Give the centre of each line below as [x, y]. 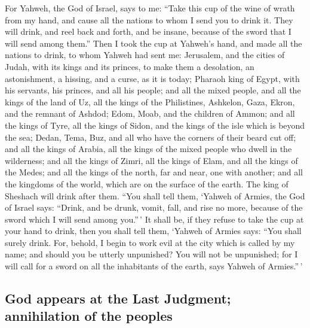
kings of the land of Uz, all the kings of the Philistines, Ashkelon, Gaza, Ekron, [150, 101]
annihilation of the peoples [89, 316]
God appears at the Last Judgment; [118, 298]
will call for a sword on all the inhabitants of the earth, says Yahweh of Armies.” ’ [154, 266]
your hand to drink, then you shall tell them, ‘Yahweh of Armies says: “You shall [153, 231]
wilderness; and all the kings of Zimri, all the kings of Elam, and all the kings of [151, 160]
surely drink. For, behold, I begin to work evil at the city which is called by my [150, 242]
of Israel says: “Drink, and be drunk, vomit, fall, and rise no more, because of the [154, 207]
